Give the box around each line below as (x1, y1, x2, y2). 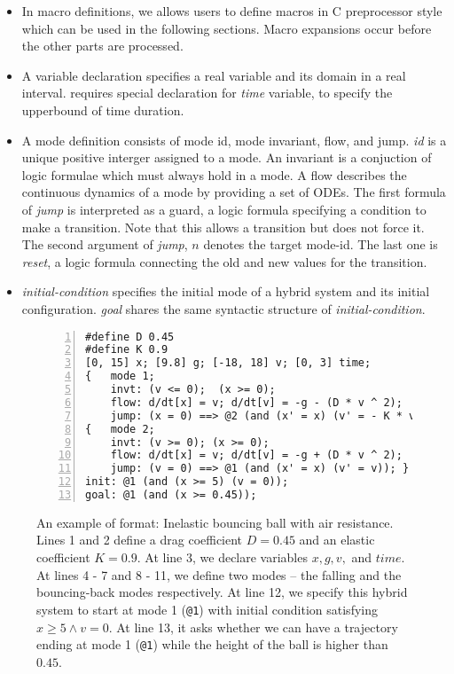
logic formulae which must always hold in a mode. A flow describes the (21, 165, 407, 184)
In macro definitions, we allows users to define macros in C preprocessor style (21, 2, 442, 20)
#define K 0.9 (85, 343, 168, 357)
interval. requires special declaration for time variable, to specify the (21, 83, 393, 102)
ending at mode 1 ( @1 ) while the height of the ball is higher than (36, 635, 388, 654)
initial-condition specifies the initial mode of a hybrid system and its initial (21, 282, 430, 301)
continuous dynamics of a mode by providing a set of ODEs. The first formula (21, 183, 446, 201)
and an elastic (299, 530, 375, 549)
